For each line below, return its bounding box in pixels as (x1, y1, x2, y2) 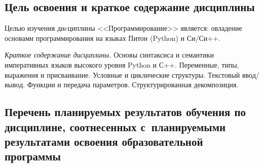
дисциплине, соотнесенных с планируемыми (5, 119, 226, 134)
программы (5, 148, 61, 164)
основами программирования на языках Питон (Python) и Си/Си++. (5, 32, 220, 43)
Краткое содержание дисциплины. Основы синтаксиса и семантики (5, 49, 214, 60)
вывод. (5, 79, 25, 90)
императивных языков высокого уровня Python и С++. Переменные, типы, (5, 59, 239, 70)
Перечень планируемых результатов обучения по (5, 104, 246, 120)
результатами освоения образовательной (5, 133, 203, 149)
